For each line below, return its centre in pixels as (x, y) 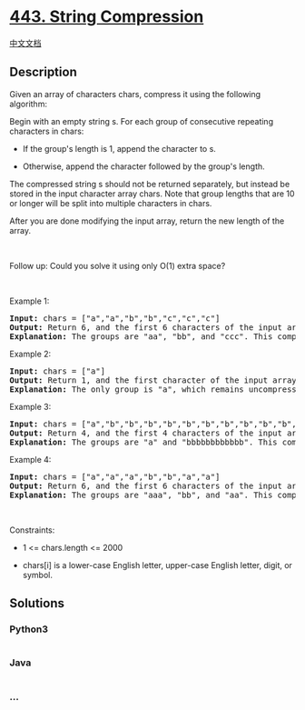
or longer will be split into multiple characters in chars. (111, 203)
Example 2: (30, 354)
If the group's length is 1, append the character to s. (119, 148)
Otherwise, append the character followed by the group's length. (143, 166)
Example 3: (30, 406)
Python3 (29, 629)
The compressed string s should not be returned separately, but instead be (150, 184)
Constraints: (32, 530)
